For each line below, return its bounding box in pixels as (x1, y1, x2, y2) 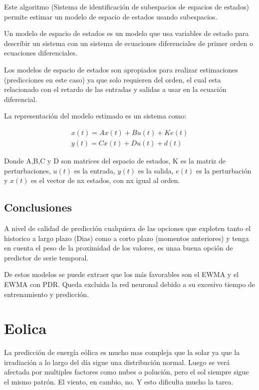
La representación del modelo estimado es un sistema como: (4, 110, 187, 121)
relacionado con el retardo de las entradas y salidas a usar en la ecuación (4, 84, 227, 94)
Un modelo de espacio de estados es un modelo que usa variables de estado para (4, 28, 249, 38)
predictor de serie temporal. (4, 252, 89, 262)
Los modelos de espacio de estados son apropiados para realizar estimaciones (4, 64, 238, 74)
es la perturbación (196, 165, 252, 175)
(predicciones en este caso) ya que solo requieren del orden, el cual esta (4, 74, 221, 84)
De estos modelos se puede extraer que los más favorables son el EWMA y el (4, 269, 239, 279)
